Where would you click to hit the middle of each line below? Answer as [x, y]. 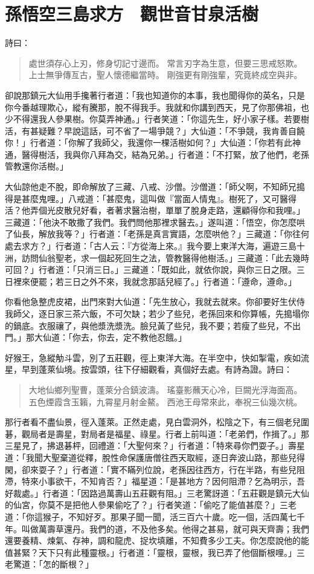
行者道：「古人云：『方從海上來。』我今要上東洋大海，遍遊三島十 [180, 246]
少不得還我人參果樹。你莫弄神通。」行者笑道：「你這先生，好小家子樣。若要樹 [157, 119]
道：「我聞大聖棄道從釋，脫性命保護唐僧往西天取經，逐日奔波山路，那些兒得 [155, 457]
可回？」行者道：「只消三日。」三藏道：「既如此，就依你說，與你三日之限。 [151, 269]
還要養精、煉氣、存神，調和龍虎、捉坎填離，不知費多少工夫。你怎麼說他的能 [157, 540]
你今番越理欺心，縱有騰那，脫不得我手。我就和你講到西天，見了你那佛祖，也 [157, 107]
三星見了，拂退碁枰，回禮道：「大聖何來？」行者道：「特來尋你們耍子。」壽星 [155, 445]
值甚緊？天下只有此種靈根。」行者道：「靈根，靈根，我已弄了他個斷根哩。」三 [155, 552]
